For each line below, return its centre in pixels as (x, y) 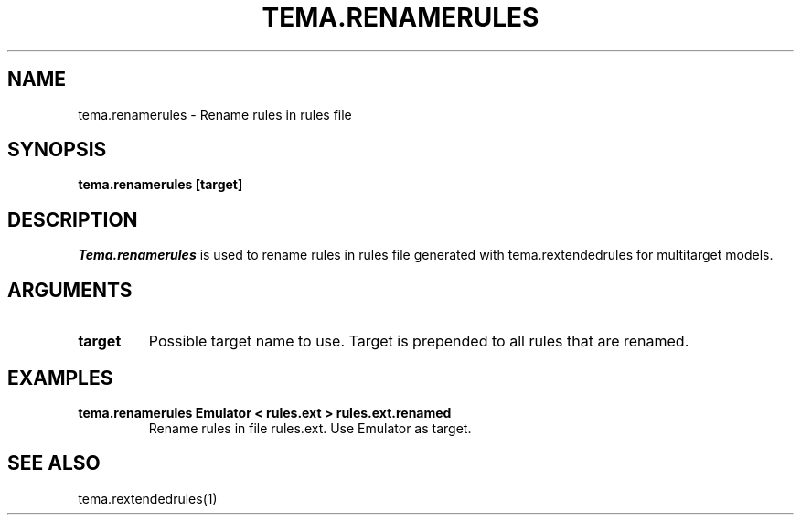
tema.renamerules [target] (160, 185)
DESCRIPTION (73, 219)
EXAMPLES (60, 378)
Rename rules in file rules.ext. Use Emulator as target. (310, 428)
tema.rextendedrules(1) (148, 498)
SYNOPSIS (57, 150)
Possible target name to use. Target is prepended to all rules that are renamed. (419, 341)
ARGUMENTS (70, 290)
